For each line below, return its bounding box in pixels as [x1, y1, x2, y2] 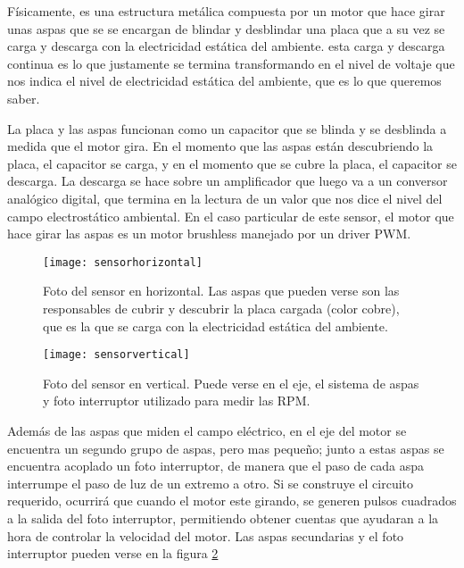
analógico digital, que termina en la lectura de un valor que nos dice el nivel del [7, 188, 443, 207]
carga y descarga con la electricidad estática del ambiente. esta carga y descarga [7, 37, 445, 55]
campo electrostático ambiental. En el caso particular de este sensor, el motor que [7, 206, 454, 225]
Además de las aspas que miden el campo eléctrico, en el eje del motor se [7, 422, 407, 439]
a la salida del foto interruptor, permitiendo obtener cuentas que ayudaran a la [7, 508, 439, 527]
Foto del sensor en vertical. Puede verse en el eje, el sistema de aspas [43, 373, 419, 392]
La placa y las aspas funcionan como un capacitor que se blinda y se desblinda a [7, 119, 447, 138]
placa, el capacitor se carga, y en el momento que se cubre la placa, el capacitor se [7, 154, 457, 172]
